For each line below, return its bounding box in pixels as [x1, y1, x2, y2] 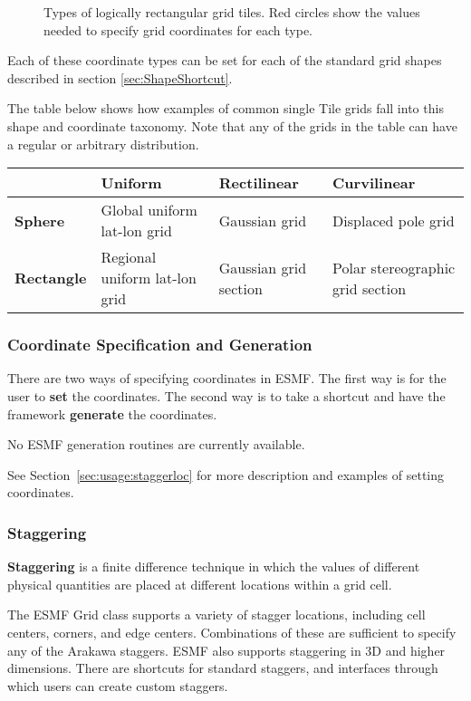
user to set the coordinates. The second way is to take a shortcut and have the [7, 386, 446, 405]
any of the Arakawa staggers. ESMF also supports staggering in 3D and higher [7, 640, 446, 659]
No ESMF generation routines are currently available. [7, 435, 305, 454]
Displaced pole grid [332, 209, 455, 231]
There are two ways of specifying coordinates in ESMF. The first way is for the [7, 369, 447, 388]
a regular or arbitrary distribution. [7, 134, 199, 153]
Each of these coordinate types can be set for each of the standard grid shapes [7, 51, 442, 70]
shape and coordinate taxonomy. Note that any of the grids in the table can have [7, 116, 457, 135]
